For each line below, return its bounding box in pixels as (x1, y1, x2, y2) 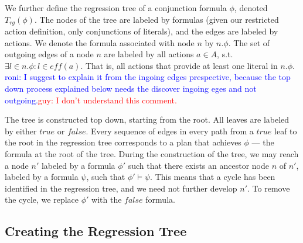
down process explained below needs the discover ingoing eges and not (5, 82, 257, 95)
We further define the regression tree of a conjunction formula (5, 2, 227, 13)
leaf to (274, 124, 297, 137)
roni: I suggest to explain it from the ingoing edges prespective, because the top (5, 71, 291, 83)
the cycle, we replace (5, 193, 79, 206)
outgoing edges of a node (5, 48, 94, 60)
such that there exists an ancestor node (128, 159, 269, 171)
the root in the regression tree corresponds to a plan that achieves (5, 136, 241, 148)
